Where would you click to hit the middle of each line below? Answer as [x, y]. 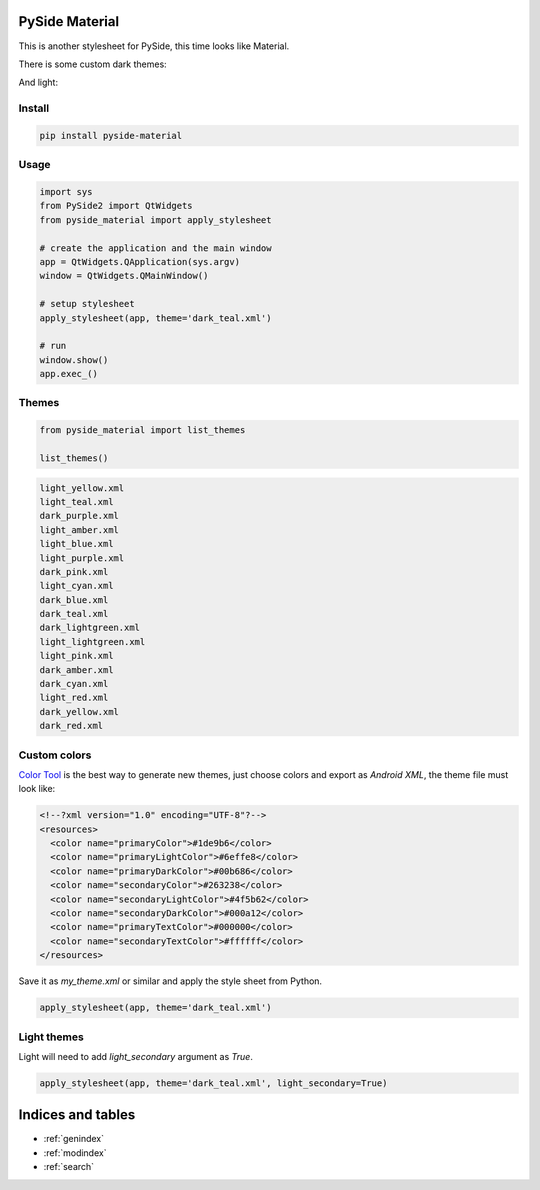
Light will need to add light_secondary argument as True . [136, 1056]
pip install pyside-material [111, 135]
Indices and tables [77, 1115]
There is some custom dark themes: [92, 64]
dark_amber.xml [76, 669]
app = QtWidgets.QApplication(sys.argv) [139, 261]
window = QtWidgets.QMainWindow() [124, 276]
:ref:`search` [69, 1167]
